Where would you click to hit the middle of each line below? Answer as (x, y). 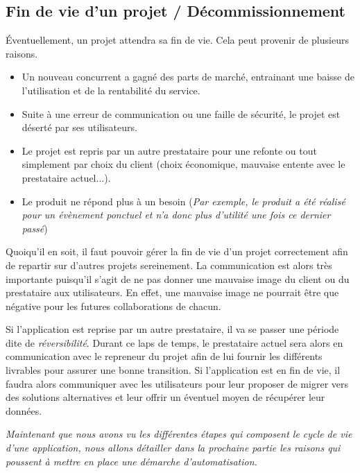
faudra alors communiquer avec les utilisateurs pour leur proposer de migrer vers (177, 383)
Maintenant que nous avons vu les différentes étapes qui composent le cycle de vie (179, 434)
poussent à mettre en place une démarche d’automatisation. (131, 461)
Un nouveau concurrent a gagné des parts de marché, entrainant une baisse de (188, 77)
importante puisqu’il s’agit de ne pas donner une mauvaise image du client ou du (178, 278)
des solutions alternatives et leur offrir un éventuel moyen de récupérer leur (165, 397)
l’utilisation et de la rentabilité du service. (111, 90)
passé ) (35, 228)
